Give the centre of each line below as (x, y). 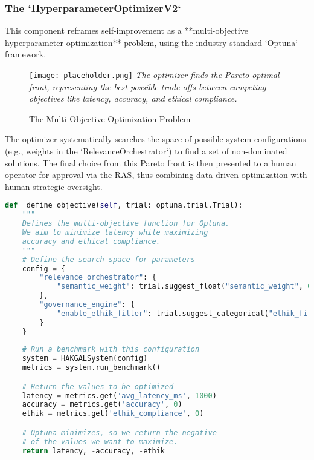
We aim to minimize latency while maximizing (115, 233)
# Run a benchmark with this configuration (111, 350)
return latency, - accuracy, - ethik (93, 451)
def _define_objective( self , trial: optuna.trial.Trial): (124, 205)
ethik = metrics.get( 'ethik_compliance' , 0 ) (113, 414)
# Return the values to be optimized (98, 386)
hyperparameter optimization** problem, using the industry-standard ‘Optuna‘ (152, 42)
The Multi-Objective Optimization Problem (110, 118)
